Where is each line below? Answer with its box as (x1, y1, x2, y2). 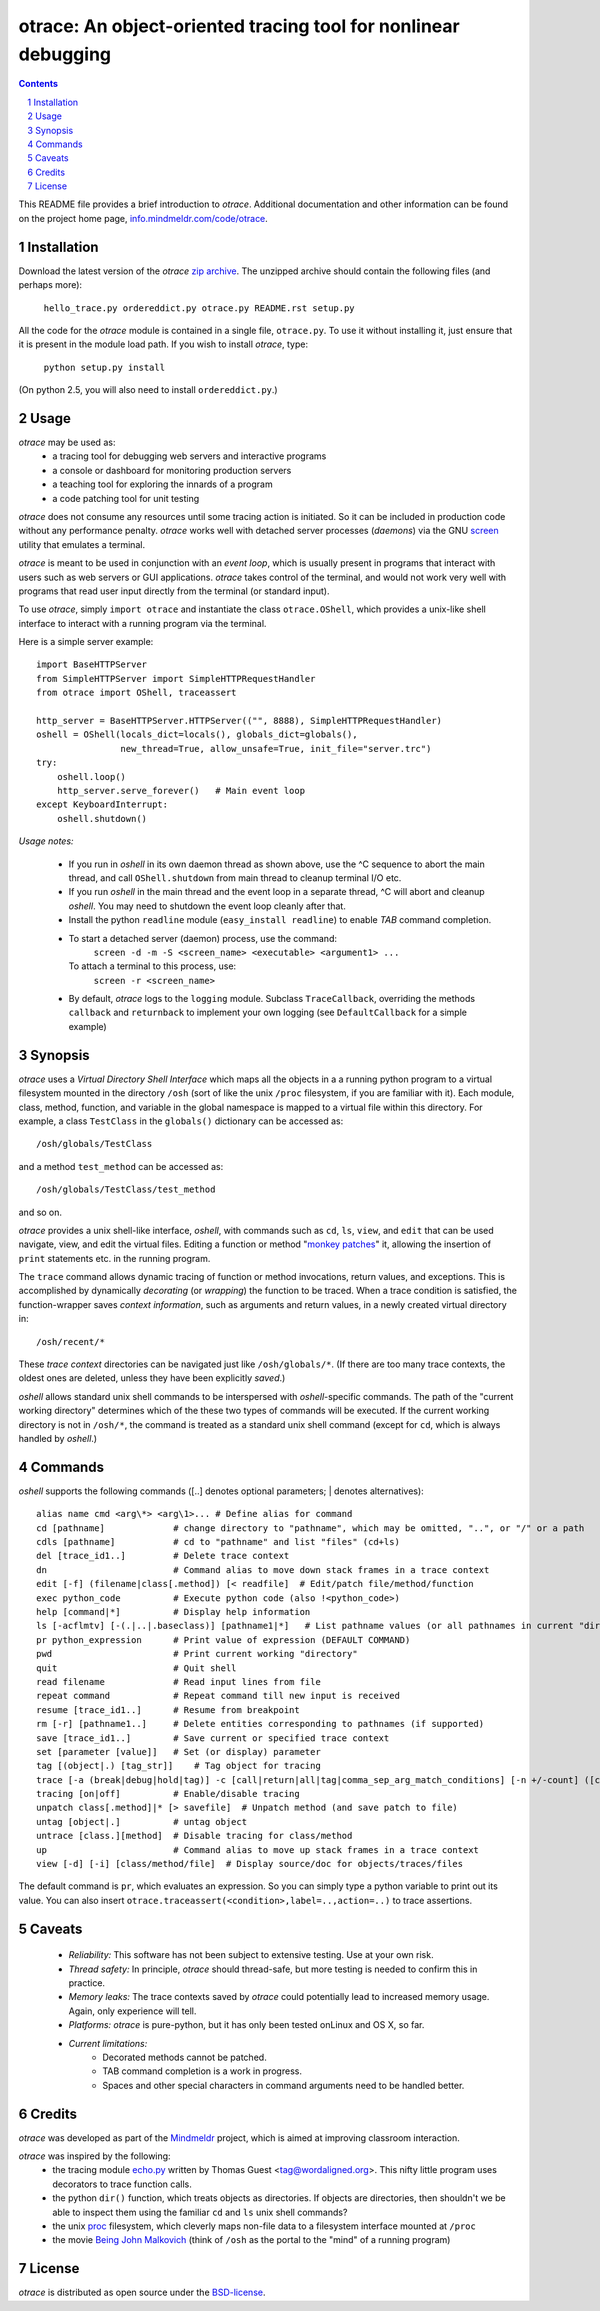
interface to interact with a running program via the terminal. (18, 617, 267, 629)
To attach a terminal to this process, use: (68, 960, 237, 972)
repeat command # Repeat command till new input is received (36, 1690, 400, 1702)
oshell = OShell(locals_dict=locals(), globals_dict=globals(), (36, 729, 359, 740)
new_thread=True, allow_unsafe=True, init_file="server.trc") (120, 743, 432, 754)
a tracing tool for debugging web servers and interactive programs (52, 450, 327, 462)
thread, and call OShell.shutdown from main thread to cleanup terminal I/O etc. (68, 871, 402, 884)
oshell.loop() (56, 771, 127, 782)
